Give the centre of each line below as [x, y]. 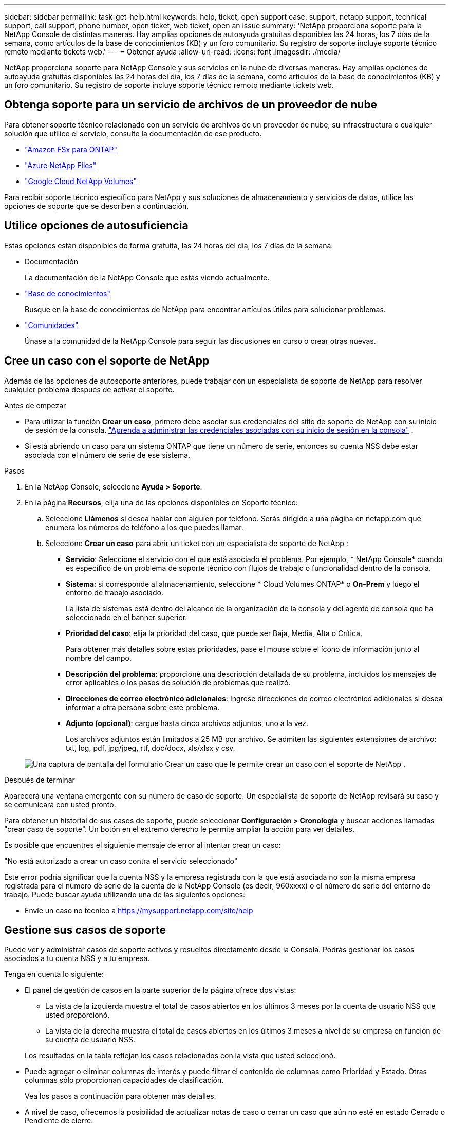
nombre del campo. [99, 658]
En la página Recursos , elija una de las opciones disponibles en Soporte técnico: [161, 502]
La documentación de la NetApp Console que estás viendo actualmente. [147, 277]
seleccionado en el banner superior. [127, 617]
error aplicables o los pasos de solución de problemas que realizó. [178, 682]
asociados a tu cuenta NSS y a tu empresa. [77, 958]
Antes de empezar [35, 405]
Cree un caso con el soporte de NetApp [107, 361]
